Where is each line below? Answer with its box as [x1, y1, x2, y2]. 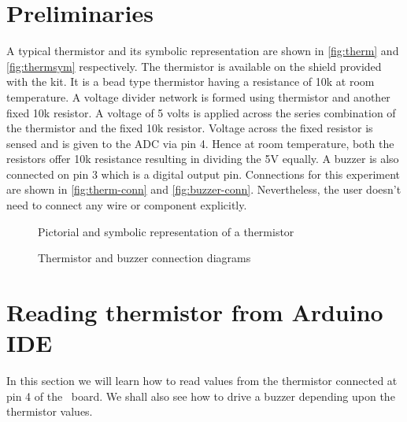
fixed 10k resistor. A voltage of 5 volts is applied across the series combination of [6, 104, 396, 120]
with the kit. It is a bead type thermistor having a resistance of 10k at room [6, 73, 375, 90]
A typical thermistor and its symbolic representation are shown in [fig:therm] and [6, 43, 399, 59]
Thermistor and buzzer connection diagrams [38, 250, 251, 266]
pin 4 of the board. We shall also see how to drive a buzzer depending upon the [6, 387, 395, 404]
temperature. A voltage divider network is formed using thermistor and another [6, 88, 390, 105]
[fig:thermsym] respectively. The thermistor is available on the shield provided [6, 57, 382, 74]
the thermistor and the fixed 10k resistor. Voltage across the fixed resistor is [6, 120, 373, 136]
